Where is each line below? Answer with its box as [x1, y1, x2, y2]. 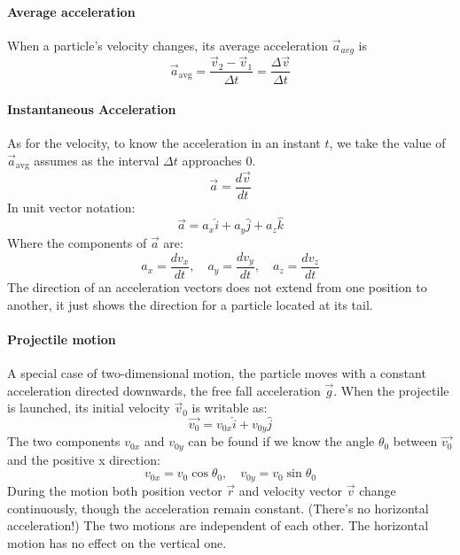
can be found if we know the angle [188, 432, 375, 451]
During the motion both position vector [7, 481, 222, 499]
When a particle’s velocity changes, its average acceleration [7, 35, 328, 54]
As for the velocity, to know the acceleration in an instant [7, 134, 321, 152]
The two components [7, 432, 121, 451]
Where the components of [7, 233, 147, 251]
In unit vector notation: [7, 197, 136, 216]
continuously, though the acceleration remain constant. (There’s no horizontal [7, 498, 429, 517]
